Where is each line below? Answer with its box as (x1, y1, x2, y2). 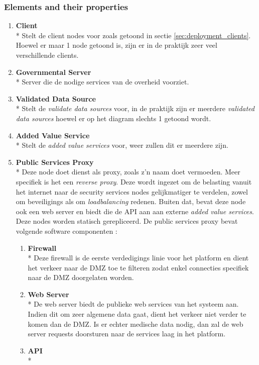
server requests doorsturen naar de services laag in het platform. (28, 328, 226, 339)
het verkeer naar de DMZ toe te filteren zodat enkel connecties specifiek (28, 262, 249, 272)
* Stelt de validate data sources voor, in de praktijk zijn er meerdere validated (16, 103, 254, 114)
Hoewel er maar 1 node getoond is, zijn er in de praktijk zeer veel (16, 40, 217, 50)
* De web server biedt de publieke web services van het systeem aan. (28, 299, 239, 309)
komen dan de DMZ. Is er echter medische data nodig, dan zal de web (28, 318, 243, 329)
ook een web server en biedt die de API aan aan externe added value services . (16, 206, 254, 216)
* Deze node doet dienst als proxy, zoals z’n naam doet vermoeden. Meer (16, 166, 240, 177)
